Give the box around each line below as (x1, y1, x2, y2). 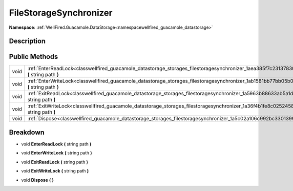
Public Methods (9, 53, 58, 61)
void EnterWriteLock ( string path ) (21, 150, 92, 156)
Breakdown (9, 128, 45, 136)
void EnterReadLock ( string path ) (21, 141, 92, 147)
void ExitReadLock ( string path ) (21, 159, 88, 165)
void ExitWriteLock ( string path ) (21, 168, 89, 174)
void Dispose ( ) (21, 177, 54, 183)
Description (9, 37, 46, 45)
